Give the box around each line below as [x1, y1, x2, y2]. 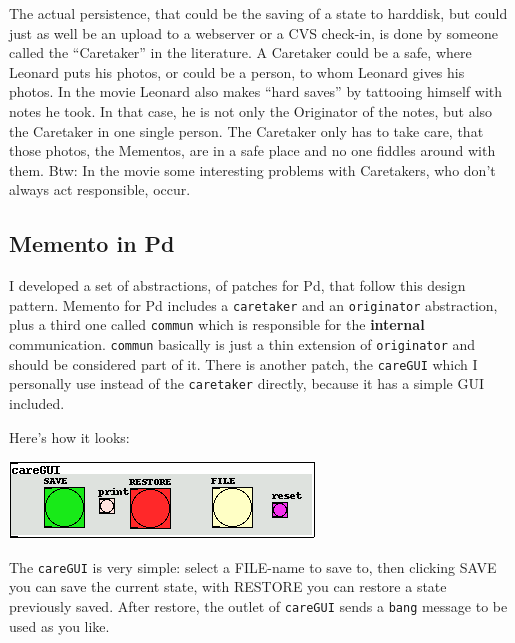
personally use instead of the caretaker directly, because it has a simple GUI [9, 373, 484, 394]
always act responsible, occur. [9, 179, 191, 200]
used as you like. [9, 615, 110, 636]
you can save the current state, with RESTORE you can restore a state [9, 576, 447, 597]
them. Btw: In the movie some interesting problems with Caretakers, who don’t [9, 159, 496, 180]
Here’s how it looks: [9, 426, 130, 447]
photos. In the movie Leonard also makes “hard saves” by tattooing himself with [9, 81, 503, 102]
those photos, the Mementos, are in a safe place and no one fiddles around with [9, 140, 496, 161]
